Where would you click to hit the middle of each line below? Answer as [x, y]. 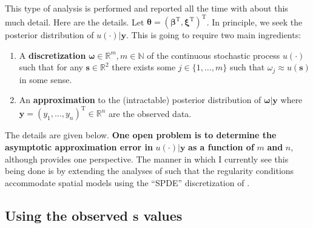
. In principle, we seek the [254, 22]
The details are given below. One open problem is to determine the [141, 135]
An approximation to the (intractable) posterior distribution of [140, 100]
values [163, 215]
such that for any [51, 67]
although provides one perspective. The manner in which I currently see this [147, 159]
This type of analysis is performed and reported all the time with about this [146, 8]
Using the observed [66, 215]
